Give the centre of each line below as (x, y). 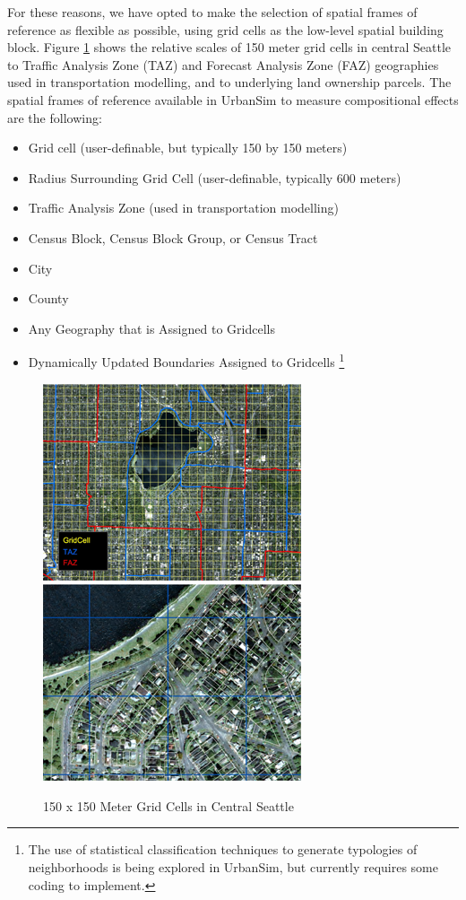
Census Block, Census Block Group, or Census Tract (173, 237)
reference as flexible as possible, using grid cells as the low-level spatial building (225, 29)
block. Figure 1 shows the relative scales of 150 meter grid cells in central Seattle (229, 47)
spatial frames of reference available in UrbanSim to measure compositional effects (233, 99)
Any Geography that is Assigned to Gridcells (151, 328)
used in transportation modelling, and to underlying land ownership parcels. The (229, 82)
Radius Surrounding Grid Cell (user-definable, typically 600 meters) (215, 177)
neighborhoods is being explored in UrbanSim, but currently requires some (233, 866)
